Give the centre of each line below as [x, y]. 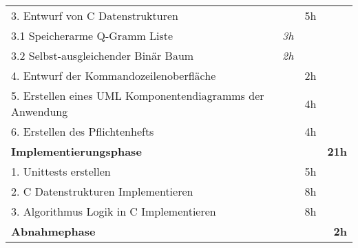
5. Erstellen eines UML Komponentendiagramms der [138, 95]
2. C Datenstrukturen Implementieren [102, 191]
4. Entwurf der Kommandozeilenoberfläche [114, 75]
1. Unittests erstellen [61, 171]
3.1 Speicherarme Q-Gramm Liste [92, 35]
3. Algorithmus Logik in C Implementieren [114, 211]
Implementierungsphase [76, 151]
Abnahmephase [53, 231]
